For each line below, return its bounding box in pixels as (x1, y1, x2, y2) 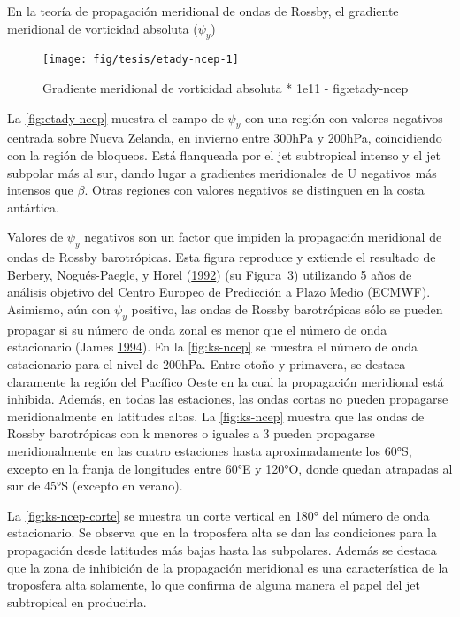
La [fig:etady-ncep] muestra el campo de (7, 108, 224, 127)
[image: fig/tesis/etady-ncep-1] (42, 53, 239, 66)
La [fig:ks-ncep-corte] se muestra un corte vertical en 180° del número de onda (7, 505, 430, 524)
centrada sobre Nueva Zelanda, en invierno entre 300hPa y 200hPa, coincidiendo (7, 128, 442, 147)
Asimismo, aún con (7, 299, 111, 318)
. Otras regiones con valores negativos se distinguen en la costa (84, 181, 425, 199)
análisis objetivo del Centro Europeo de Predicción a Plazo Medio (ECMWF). (7, 282, 431, 301)
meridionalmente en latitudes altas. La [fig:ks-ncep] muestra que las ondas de (7, 406, 425, 425)
